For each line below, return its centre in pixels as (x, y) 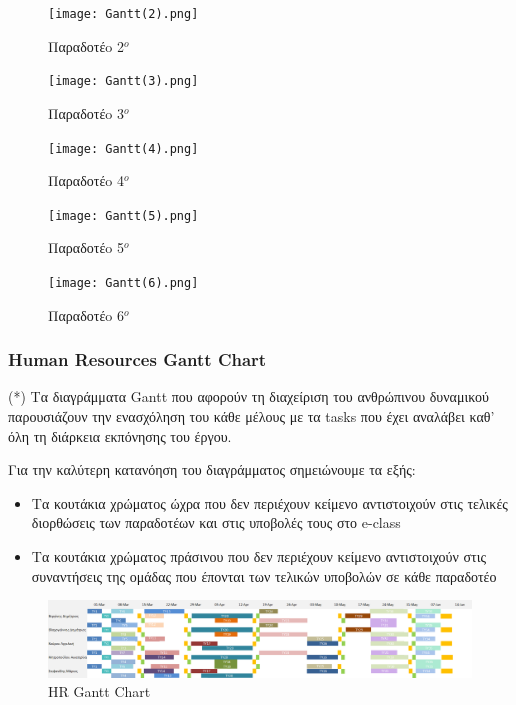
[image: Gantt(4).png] (123, 148)
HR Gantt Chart (99, 691)
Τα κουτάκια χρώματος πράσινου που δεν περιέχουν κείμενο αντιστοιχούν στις (259, 556)
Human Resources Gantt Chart (137, 359)
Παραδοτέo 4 (86, 180)
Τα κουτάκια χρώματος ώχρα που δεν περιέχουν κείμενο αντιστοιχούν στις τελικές (269, 502)
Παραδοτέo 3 (86, 112)
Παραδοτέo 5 (86, 247)
